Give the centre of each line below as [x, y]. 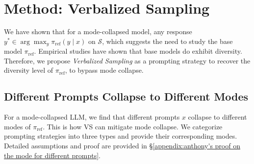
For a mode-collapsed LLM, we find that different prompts [92, 117]
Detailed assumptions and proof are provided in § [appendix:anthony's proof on [122, 145]
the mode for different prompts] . [52, 155]
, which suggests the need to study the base [167, 41]
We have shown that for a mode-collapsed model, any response [98, 31]
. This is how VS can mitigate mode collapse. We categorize [133, 126]
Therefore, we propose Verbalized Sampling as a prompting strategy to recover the [127, 60]
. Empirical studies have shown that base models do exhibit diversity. [138, 51]
